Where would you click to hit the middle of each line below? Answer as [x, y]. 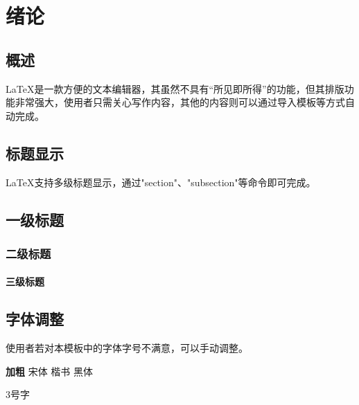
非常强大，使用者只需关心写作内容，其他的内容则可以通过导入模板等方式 [180, 102]
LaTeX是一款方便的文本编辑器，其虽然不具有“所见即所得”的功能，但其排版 [175, 88]
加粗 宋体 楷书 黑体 [50, 371]
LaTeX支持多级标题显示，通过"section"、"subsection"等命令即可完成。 [161, 182]
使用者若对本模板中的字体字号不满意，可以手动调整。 [127, 348]
